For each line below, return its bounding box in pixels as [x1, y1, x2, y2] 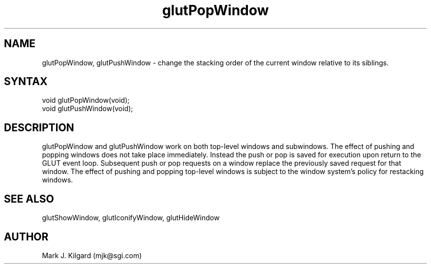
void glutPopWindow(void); [42, 96, 130, 105]
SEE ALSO [4, 192, 54, 205]
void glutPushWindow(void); [42, 104, 133, 113]
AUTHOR [4, 230, 49, 243]
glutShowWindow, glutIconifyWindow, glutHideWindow [42, 213, 220, 222]
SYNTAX [4, 75, 48, 88]
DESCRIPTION [4, 121, 74, 134]
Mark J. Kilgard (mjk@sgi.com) [42, 251, 142, 260]
